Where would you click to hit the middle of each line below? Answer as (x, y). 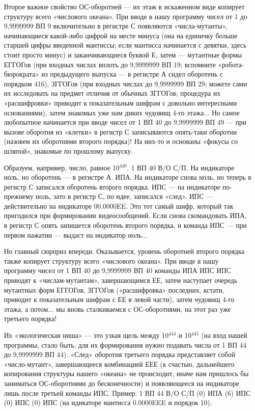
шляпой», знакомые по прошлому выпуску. (69, 151)
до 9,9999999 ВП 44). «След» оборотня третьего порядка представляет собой (120, 354)
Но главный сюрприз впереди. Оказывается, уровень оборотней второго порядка (124, 251)
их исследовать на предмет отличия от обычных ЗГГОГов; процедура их (112, 93)
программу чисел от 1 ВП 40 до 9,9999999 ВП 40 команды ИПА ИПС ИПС (118, 270)
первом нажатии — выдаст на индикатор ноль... (76, 234)
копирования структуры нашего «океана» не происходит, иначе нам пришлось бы (126, 373)
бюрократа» (22, 74)
